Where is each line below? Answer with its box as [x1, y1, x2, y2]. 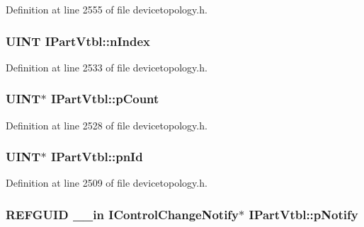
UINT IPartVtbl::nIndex [6, 32, 151, 50]
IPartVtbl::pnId [50, 148, 143, 165]
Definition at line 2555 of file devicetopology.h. [6, 2, 207, 16]
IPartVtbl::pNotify [249, 205, 358, 223]
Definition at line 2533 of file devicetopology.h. [6, 59, 207, 74]
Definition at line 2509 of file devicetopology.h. [6, 175, 207, 190]
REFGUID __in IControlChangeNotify [6, 205, 239, 223]
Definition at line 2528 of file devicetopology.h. [6, 117, 207, 132]
